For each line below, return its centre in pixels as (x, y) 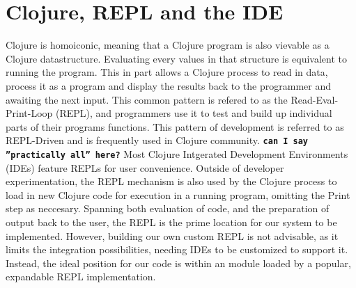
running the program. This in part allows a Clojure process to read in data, (167, 72)
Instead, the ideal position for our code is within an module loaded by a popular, (178, 263)
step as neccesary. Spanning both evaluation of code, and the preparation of (168, 208)
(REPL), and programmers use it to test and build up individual (194, 113)
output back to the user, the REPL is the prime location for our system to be (171, 222)
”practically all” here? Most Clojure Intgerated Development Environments (177, 153)
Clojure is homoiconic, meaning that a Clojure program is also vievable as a (168, 45)
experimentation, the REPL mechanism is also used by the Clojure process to (171, 181)
